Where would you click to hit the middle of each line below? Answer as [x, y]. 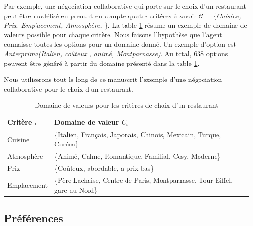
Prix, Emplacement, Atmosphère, [53, 25]
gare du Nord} [76, 189]
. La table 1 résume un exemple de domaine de [177, 25]
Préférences [34, 218]
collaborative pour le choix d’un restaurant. [69, 89]
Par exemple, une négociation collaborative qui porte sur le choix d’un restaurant [125, 6]
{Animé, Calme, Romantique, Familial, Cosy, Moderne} [138, 156]
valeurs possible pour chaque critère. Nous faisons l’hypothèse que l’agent [113, 34]
